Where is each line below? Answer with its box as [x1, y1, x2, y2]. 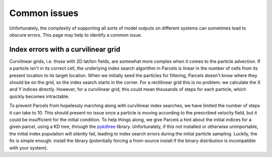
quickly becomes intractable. [9, 93, 70, 99]
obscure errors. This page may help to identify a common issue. [9, 32, 142, 38]
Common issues [9, 8, 79, 19]
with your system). [9, 144, 48, 150]
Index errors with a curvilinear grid [9, 45, 120, 54]
